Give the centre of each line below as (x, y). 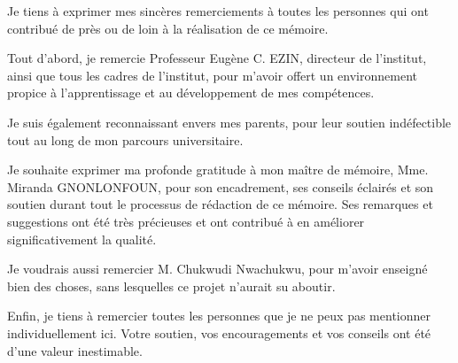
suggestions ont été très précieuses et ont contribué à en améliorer (186, 221)
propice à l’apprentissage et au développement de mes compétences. (191, 93)
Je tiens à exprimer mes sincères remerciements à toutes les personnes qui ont (218, 11)
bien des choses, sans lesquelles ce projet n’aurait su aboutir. (171, 286)
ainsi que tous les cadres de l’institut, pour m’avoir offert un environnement (212, 75)
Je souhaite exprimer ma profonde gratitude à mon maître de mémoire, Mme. (218, 170)
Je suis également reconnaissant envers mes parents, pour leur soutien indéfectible (229, 122)
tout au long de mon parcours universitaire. (125, 139)
